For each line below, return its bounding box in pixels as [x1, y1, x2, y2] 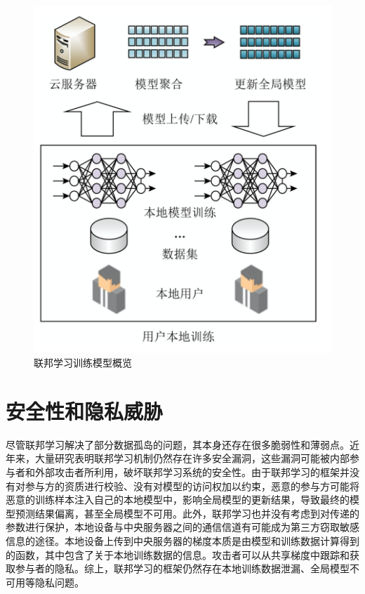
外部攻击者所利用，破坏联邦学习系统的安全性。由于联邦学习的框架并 [34, 465, 350, 479]
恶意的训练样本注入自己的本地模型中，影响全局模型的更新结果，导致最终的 [6, 492, 350, 507]
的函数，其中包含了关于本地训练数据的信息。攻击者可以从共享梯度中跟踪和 [6, 547, 350, 562]
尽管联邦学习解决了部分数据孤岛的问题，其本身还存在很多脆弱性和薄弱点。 [6, 437, 350, 451]
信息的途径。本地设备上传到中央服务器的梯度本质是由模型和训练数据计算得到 [6, 533, 359, 548]
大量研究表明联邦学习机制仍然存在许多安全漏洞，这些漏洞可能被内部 [34, 451, 350, 466]
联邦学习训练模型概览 [34, 355, 132, 370]
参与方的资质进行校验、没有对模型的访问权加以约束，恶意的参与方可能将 [25, 478, 359, 493]
